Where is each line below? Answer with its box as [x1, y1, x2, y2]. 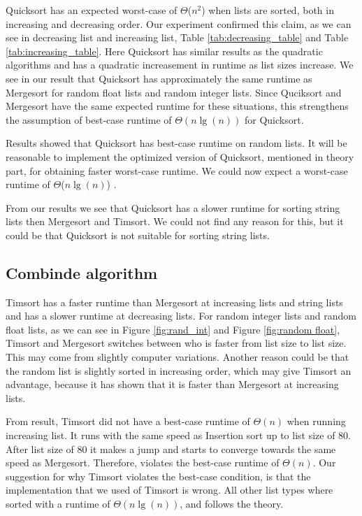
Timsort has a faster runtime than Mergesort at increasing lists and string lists [6, 294, 343, 309]
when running [287, 414, 346, 429]
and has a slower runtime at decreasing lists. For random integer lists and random [6, 308, 356, 323]
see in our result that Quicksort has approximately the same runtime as [6, 71, 312, 85]
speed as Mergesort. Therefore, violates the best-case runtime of [6, 455, 280, 470]
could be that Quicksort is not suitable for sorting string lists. [6, 227, 270, 242]
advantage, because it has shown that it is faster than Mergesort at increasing [6, 377, 339, 392]
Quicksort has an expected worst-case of [6, 3, 178, 17]
